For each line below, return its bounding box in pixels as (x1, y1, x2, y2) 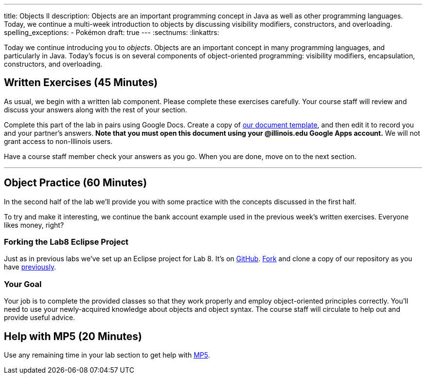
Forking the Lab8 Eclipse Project (4, 237, 129, 247)
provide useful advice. (4, 313, 75, 322)
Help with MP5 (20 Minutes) (4, 330, 142, 342)
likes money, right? (4, 220, 64, 229)
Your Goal (4, 279, 42, 289)
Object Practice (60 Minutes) (4, 177, 147, 189)
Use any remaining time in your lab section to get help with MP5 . (4, 351, 210, 360)
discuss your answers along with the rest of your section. (4, 105, 187, 114)
